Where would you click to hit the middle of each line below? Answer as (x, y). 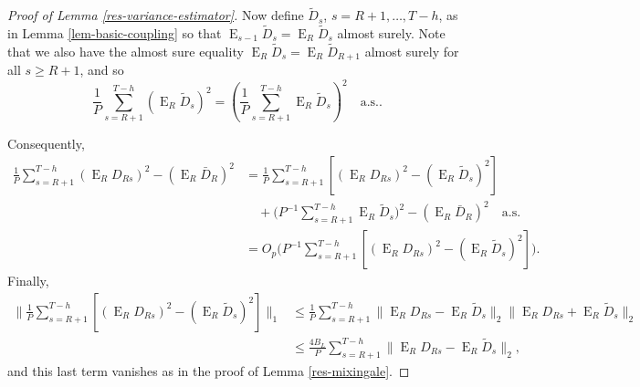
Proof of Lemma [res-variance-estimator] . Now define (156, 15)
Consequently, (46, 144)
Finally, (28, 281)
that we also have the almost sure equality (126, 51)
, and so (102, 70)
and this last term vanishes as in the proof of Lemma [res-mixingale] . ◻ (209, 370)
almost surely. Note (391, 33)
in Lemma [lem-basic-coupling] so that (115, 33)
